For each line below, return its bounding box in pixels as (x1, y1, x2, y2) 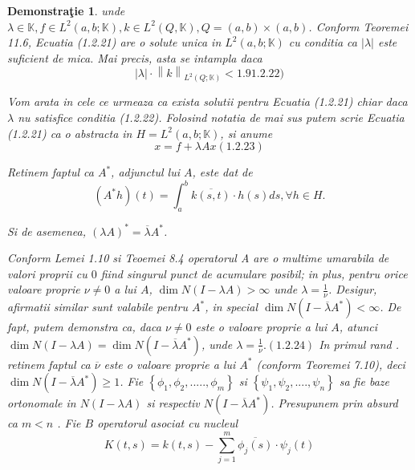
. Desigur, (328, 281, 377, 298)
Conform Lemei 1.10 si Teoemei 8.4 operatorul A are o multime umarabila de (7, 249, 389, 266)
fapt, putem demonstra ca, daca (7, 318, 161, 335)
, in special (205, 298, 258, 315)
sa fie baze (339, 373, 389, 390)
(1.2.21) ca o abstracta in (7, 124, 132, 141)
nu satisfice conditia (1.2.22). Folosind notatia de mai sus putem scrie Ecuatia (18, 109, 405, 126)
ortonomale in (7, 395, 76, 411)
